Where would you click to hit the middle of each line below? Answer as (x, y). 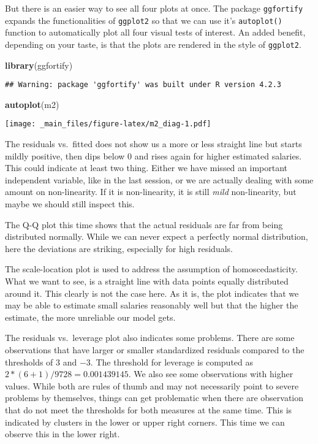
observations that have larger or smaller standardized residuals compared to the (155, 349)
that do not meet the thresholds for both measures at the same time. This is (149, 409)
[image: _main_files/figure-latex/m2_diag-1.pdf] (108, 124)
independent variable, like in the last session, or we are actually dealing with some (159, 179)
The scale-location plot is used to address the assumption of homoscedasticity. (151, 269)
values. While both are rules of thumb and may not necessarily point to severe (152, 385)
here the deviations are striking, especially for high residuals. (119, 248)
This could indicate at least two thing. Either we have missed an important (146, 168)
